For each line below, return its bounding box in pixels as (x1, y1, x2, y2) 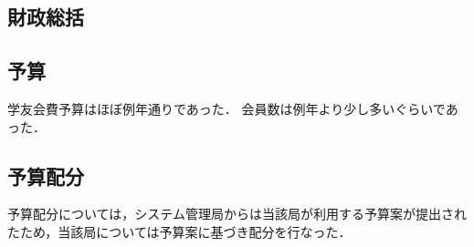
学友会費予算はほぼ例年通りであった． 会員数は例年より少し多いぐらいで (7, 98, 446, 118)
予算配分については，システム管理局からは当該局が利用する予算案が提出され (7, 204, 467, 223)
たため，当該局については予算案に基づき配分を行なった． (7, 221, 352, 241)
